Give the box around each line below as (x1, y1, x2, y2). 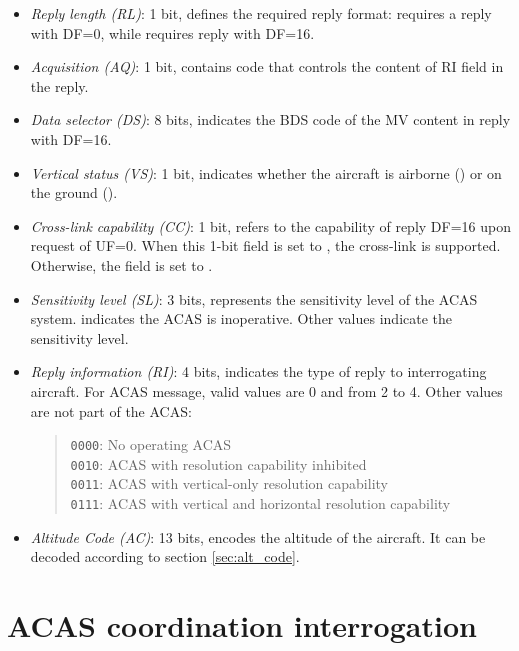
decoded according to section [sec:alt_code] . (30, 546, 300, 567)
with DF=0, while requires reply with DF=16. (30, 22, 315, 43)
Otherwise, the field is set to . (30, 254, 213, 275)
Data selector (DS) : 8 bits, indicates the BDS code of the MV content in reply (30, 109, 511, 130)
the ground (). (30, 182, 118, 203)
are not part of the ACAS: (30, 400, 192, 421)
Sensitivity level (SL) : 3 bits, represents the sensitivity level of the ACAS (30, 288, 478, 309)
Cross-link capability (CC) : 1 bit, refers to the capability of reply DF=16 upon (30, 215, 511, 236)
